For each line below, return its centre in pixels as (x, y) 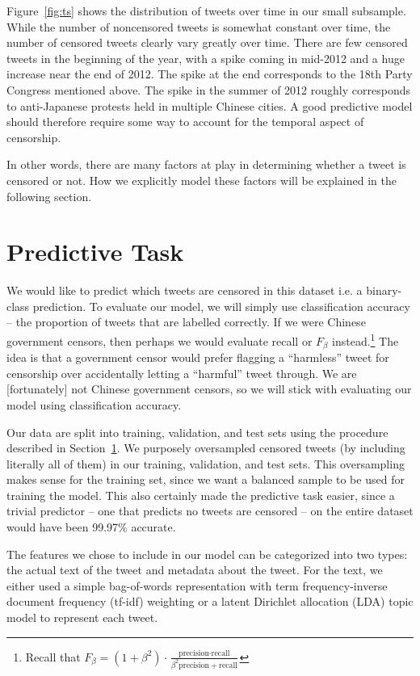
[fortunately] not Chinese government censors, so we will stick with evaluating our (209, 389)
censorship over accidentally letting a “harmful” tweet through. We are (182, 373)
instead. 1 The (365, 340)
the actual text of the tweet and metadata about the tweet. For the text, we (195, 570)
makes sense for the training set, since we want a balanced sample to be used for (206, 479)
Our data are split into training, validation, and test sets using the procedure (197, 432)
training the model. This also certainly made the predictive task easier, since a (201, 495)
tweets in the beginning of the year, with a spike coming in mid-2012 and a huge (206, 58)
